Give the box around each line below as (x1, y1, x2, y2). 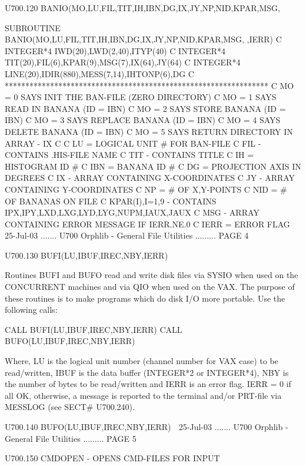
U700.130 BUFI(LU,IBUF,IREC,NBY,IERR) (5, 249, 168, 261)
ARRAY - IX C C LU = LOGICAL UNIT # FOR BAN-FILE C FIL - (5, 137, 261, 149)
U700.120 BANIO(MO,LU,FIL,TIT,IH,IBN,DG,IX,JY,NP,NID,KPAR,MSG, (5, 2, 280, 14)
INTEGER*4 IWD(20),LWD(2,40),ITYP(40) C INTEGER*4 (5, 44, 226, 57)
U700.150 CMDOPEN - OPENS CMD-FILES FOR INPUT (5, 452, 220, 464)
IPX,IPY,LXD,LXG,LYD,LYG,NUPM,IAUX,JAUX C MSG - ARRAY (5, 206, 260, 219)
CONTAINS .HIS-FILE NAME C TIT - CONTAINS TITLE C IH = (5, 148, 254, 161)
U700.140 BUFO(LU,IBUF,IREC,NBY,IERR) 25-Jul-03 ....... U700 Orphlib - (5, 421, 288, 432)
